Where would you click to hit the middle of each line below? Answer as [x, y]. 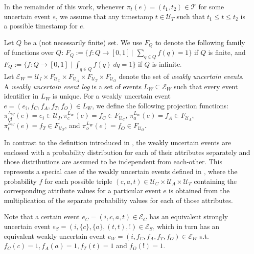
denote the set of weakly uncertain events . [181, 76]
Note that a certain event [42, 216]
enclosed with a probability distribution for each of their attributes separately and [127, 152]
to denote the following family [200, 42]
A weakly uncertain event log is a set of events [73, 86]
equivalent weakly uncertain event [55, 236]
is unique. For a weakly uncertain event [112, 96]
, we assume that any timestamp [104, 16]
